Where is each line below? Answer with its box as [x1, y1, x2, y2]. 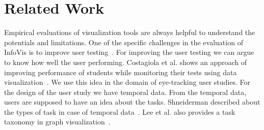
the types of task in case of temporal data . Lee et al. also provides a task [4, 106, 235, 117]
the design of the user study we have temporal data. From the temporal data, [4, 86, 247, 97]
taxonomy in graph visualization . [4, 116, 111, 127]
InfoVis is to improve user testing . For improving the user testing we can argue [4, 47, 254, 57]
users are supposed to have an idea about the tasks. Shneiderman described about [4, 96, 260, 107]
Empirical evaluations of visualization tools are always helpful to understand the [4, 27, 255, 38]
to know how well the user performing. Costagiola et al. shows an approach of [4, 56, 247, 67]
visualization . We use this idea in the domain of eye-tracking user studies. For [4, 77, 251, 87]
